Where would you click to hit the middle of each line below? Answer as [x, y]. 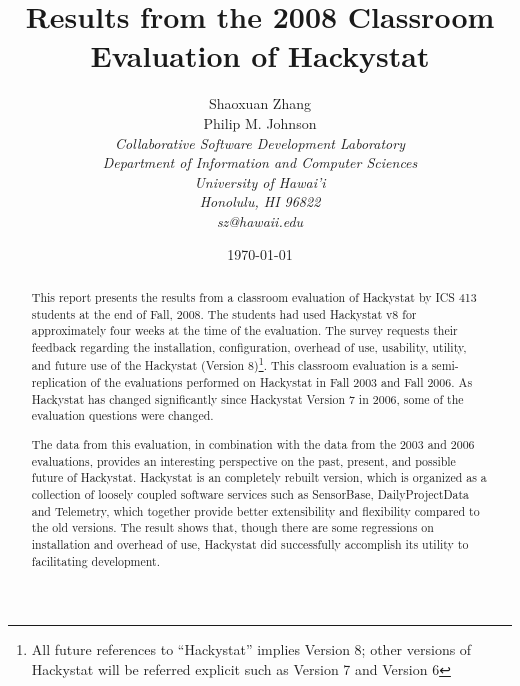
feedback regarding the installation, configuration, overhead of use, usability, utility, [249, 346]
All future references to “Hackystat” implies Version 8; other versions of [251, 649]
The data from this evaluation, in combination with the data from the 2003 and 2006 [253, 443]
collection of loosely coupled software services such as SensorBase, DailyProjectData [250, 493]
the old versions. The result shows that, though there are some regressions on [232, 527]
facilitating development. [95, 560]
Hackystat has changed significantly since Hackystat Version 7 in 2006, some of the [247, 398]
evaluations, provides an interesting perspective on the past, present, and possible [243, 460]
